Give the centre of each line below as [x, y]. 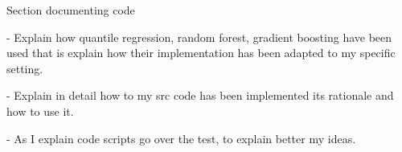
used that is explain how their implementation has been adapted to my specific [201, 53]
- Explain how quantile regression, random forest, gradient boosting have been [199, 37]
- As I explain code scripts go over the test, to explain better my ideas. [181, 138]
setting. [25, 68]
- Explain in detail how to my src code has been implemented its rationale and [200, 95]
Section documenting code [71, 10]
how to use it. [40, 111]
